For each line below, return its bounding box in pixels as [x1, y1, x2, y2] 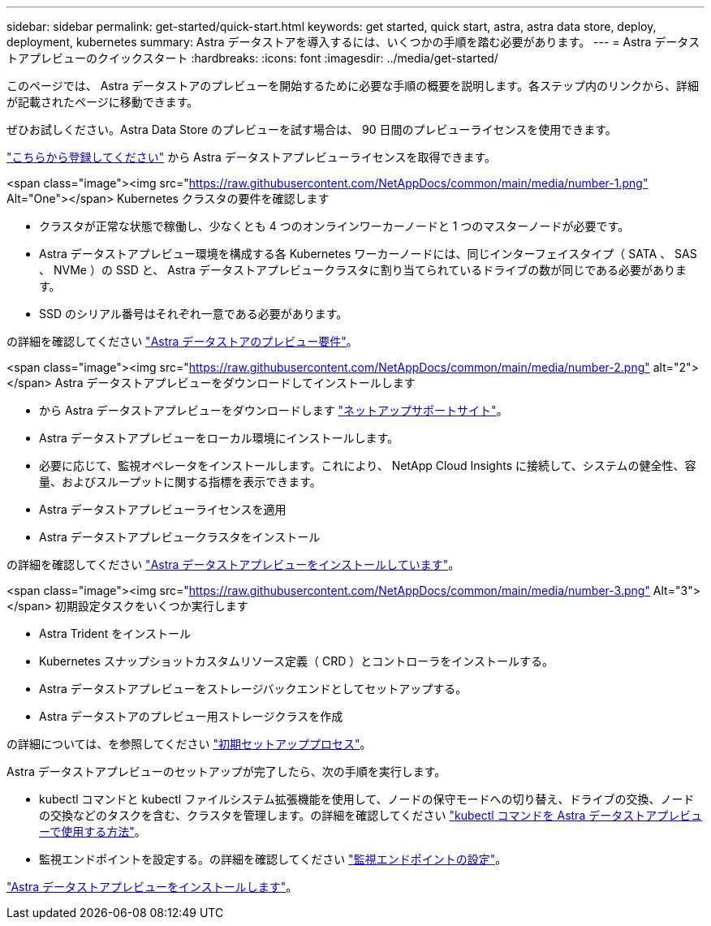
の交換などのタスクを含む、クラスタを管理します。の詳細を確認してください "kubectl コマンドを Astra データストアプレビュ [39, 808, 703, 822]
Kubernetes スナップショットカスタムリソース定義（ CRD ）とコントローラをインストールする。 [39, 654, 554, 668]
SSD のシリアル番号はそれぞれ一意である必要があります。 [39, 307, 348, 321]
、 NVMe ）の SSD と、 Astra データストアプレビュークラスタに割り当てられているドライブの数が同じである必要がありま [39, 263, 687, 277]
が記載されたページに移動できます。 [6, 95, 199, 109]
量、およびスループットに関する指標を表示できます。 [39, 475, 321, 489]
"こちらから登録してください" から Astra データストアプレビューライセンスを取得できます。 [6, 150, 497, 164]
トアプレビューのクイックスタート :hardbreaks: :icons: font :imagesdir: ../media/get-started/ [6, 51, 498, 65]
